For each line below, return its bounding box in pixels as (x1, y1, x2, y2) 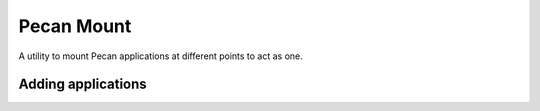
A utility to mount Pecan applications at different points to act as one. (18, 50, 304, 62)
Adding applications (18, 76, 147, 93)
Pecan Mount (18, 15, 132, 37)
